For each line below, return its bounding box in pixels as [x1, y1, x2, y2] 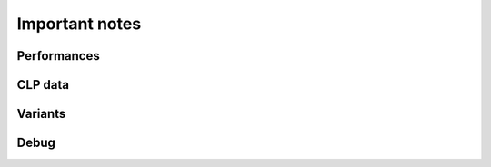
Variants [16, 106, 66, 122]
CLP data [16, 77, 70, 93]
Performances [16, 48, 100, 64]
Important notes [16, 14, 142, 34]
